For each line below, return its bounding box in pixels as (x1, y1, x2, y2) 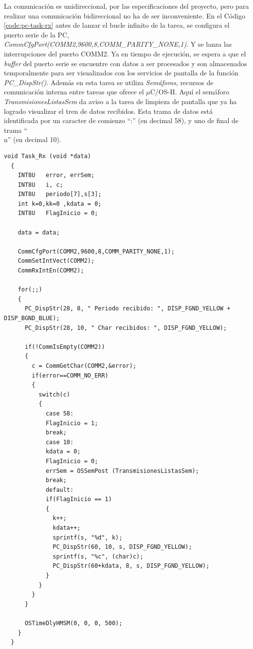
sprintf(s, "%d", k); (53, 534, 123, 541)
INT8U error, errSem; (18, 172, 95, 179)
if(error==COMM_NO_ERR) (32, 372, 108, 379)
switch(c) (38, 391, 71, 398)
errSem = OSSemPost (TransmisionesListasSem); (45, 467, 199, 474)
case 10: (45, 438, 74, 446)
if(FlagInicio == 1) (45, 496, 112, 503)
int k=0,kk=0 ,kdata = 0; (18, 200, 102, 207)
